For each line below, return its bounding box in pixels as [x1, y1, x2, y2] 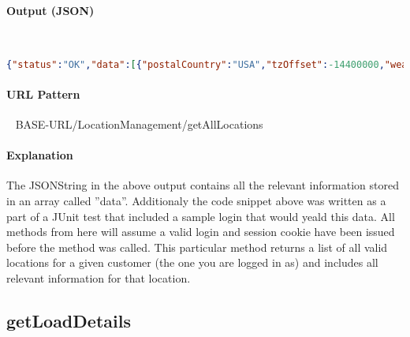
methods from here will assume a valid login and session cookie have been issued [6, 223, 395, 240]
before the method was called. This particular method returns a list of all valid [6, 238, 388, 255]
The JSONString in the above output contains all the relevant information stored [6, 177, 399, 193]
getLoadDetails [6, 309, 131, 332]
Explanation [6, 147, 73, 163]
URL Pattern [6, 85, 80, 102]
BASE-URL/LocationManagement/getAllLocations [15, 116, 263, 133]
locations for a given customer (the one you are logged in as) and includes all [6, 254, 378, 271]
